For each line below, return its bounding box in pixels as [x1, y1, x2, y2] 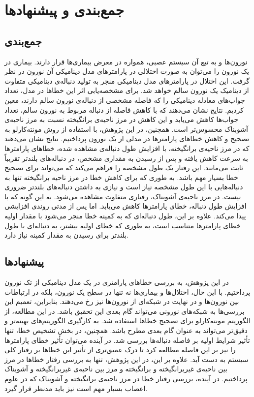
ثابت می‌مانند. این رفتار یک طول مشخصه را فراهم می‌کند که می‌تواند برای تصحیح [4, 162, 243, 173]
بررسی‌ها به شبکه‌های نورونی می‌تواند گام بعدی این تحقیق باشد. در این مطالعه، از [4, 305, 245, 316]
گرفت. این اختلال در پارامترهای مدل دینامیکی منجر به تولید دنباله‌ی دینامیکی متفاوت [4, 75, 250, 86]
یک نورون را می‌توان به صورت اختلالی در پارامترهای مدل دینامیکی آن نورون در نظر [4, 66, 250, 76]
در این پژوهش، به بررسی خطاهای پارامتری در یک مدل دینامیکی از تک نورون [4, 277, 229, 287]
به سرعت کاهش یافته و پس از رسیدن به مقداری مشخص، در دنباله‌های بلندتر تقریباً [4, 153, 248, 163]
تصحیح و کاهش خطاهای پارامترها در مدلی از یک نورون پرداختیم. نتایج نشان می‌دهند [4, 133, 250, 144]
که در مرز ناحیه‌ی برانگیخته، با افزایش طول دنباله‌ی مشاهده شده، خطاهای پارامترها [4, 143, 250, 153]
